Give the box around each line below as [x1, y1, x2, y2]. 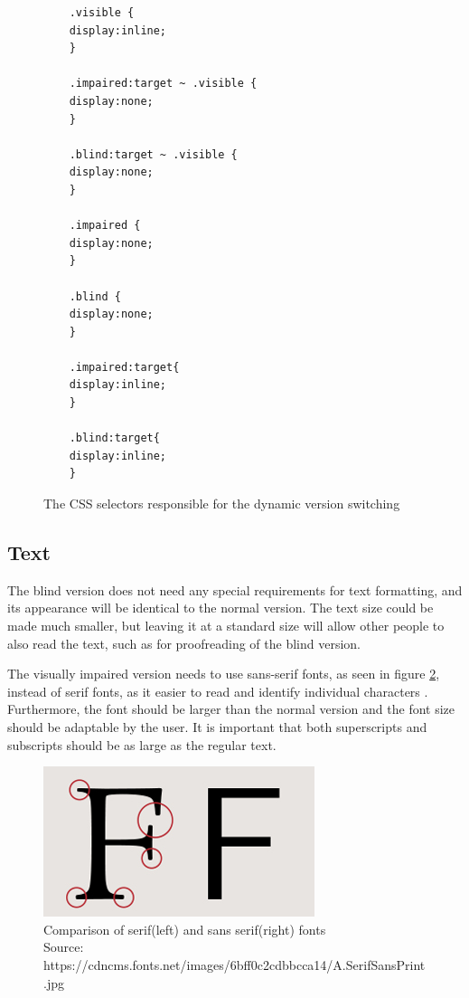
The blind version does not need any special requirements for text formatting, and [7, 580, 463, 599]
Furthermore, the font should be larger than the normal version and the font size [7, 699, 455, 718]
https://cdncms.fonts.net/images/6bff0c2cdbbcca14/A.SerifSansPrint [43, 955, 426, 974]
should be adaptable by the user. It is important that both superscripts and [7, 717, 427, 736]
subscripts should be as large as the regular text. [7, 735, 277, 754]
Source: [43, 937, 84, 956]
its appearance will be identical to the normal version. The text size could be [7, 598, 434, 617]
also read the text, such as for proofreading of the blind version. [7, 633, 361, 652]
